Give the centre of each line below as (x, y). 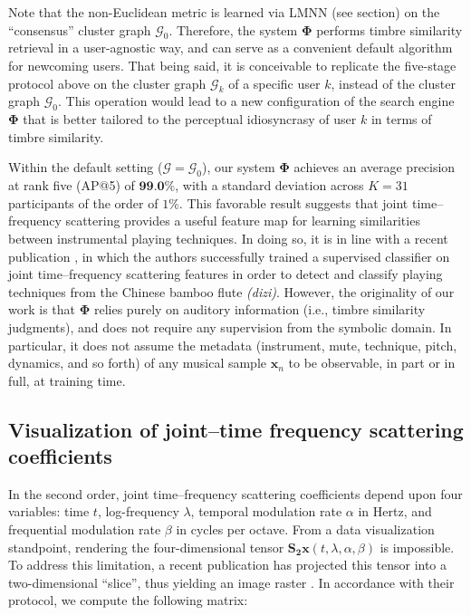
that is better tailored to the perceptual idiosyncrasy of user (190, 119)
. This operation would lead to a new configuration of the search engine (256, 101)
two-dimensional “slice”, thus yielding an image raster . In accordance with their (231, 582)
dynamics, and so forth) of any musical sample (138, 363)
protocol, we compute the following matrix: (128, 600)
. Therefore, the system (233, 29)
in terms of (401, 119)
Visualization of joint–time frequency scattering (236, 429)
